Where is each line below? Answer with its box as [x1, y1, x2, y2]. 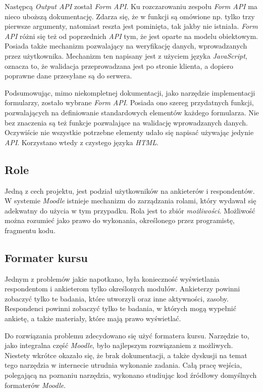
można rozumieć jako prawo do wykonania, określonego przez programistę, [5, 215, 235, 226]
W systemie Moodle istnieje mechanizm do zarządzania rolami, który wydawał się [5, 195, 256, 206]
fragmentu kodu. [5, 225, 56, 235]
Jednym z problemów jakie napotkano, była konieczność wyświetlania [5, 273, 220, 284]
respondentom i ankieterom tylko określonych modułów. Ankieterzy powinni [5, 283, 240, 294]
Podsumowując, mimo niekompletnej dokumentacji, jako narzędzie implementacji [5, 87, 255, 98]
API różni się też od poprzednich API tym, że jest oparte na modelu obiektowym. [5, 30, 258, 41]
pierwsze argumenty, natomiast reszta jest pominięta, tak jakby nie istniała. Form [5, 21, 258, 31]
